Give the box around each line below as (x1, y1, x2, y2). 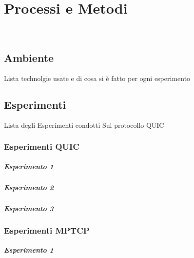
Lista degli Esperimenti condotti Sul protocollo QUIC (4, 119, 164, 130)
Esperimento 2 (4, 182, 54, 192)
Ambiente (4, 50, 54, 65)
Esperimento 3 (4, 203, 54, 213)
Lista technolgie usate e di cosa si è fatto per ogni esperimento (4, 73, 191, 83)
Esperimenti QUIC (4, 140, 79, 153)
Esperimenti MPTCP (4, 224, 90, 236)
